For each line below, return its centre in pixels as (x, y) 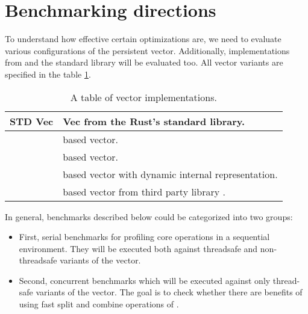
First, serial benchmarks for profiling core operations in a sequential (144, 237)
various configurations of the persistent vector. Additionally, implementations (147, 50)
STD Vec (32, 121)
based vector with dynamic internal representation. (170, 174)
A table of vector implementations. (143, 97)
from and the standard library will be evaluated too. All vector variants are (144, 62)
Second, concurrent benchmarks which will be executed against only (145, 280)
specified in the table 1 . (48, 74)
